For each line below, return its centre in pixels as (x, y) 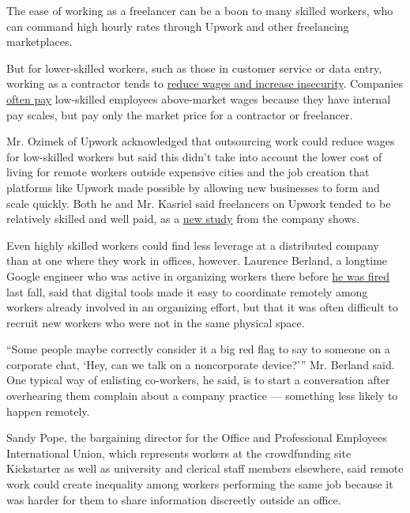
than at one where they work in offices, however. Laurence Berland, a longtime (197, 260)
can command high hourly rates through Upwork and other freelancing (178, 26)
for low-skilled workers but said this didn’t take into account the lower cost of (194, 156)
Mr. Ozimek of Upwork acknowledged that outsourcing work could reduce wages (201, 141)
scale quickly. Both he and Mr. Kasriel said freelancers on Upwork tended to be (199, 203)
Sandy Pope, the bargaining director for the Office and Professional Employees (197, 438)
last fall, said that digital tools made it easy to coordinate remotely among (187, 291)
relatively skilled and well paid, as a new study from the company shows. (183, 219)
